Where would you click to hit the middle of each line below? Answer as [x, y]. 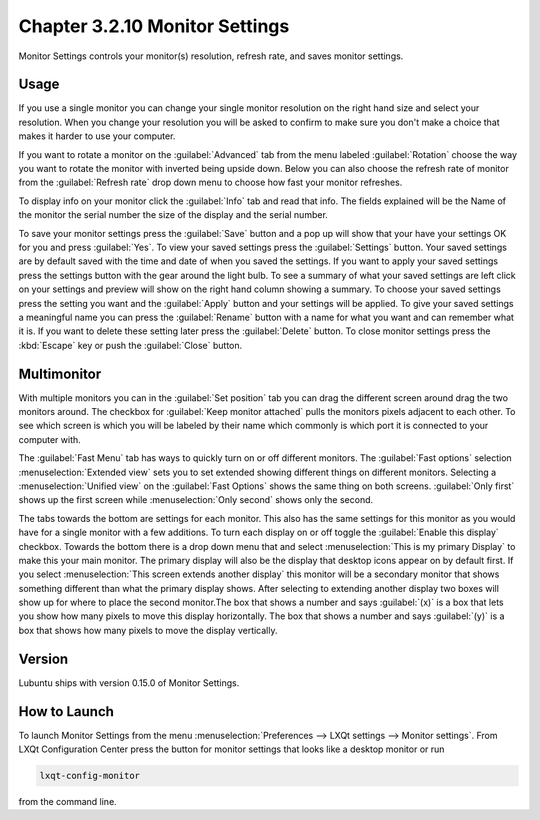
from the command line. [67, 802]
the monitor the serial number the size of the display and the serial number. [173, 215]
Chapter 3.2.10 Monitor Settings [154, 26]
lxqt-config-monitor [89, 776]
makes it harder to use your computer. [97, 136]
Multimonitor [60, 373]
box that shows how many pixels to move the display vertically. [148, 630]
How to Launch [66, 711]
